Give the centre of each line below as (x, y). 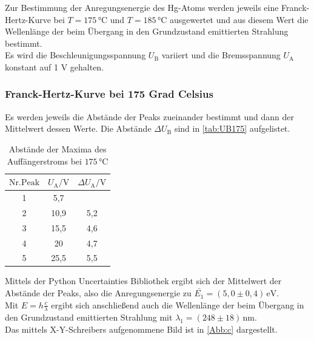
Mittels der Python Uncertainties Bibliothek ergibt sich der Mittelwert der (143, 281)
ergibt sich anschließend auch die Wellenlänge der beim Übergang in (178, 304)
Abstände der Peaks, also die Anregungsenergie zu (98, 293)
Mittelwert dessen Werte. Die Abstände (78, 128)
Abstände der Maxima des (58, 148)
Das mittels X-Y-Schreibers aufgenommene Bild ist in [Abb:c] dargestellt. (141, 329)
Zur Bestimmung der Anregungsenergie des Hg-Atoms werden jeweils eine (142, 7)
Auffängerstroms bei (44, 161)
